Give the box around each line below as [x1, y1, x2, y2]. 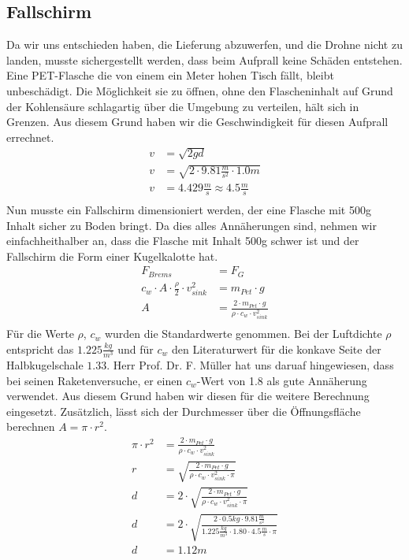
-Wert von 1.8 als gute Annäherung [196, 372, 367, 388]
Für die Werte [6, 325, 74, 342]
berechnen [6, 418, 55, 435]
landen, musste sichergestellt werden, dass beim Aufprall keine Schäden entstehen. [6, 51, 403, 68]
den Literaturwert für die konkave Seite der [172, 340, 381, 357]
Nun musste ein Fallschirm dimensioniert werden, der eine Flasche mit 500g [6, 201, 371, 217]
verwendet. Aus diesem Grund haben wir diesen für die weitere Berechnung [6, 388, 370, 404]
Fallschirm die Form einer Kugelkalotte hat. [6, 247, 218, 264]
